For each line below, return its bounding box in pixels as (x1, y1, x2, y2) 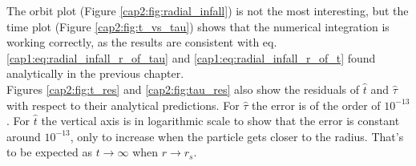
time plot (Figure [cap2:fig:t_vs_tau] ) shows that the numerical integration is (6, 18, 390, 34)
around (6, 128, 41, 144)
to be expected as (6, 144, 93, 160)
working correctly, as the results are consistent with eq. (6, 34, 277, 51)
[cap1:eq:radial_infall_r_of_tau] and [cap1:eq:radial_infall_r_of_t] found (6, 49, 376, 66)
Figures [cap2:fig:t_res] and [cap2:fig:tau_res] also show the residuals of (6, 80, 360, 97)
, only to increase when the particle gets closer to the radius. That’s (70, 128, 404, 144)
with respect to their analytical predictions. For (6, 96, 240, 113)
